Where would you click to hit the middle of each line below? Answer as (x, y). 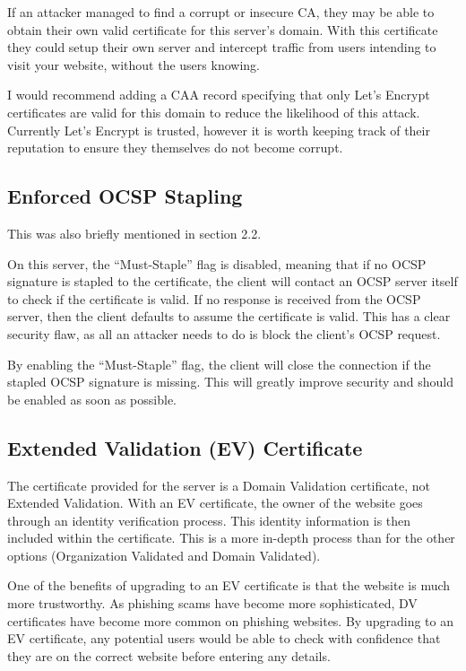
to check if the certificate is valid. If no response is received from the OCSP (214, 298)
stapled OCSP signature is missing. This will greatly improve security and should (230, 382)
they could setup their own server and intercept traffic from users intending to (222, 47)
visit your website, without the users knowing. (134, 64)
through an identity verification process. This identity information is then (209, 520)
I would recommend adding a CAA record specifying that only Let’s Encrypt (219, 95)
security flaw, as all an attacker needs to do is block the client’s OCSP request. (224, 333)
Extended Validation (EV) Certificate (185, 447)
